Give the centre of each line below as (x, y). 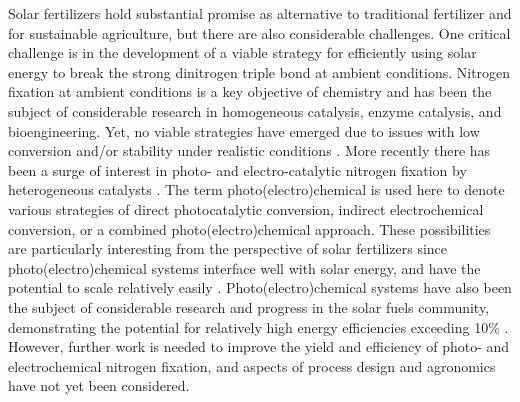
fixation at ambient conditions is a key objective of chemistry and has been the (250, 91)
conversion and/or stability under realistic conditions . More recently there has (249, 150)
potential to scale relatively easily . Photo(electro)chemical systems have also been (260, 287)
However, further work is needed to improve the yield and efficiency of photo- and (259, 346)
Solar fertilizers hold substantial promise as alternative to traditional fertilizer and (260, 13)
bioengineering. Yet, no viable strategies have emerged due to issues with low (244, 130)
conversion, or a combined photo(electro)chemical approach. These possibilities (249, 228)
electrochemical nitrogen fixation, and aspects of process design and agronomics (252, 365)
